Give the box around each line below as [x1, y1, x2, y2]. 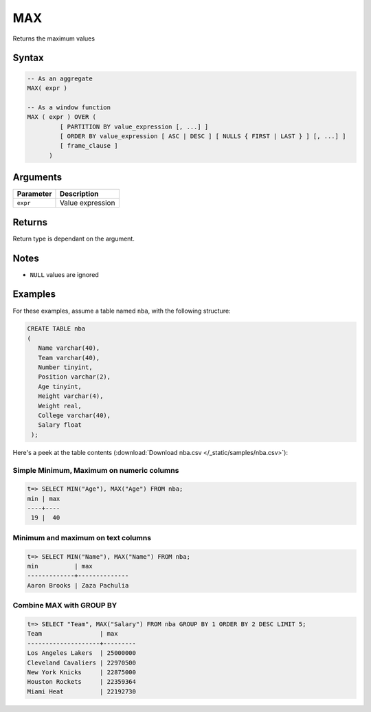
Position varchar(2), [38, 373, 111, 381]
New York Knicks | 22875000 [27, 668, 137, 676]
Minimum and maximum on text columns [12, 533, 151, 542]
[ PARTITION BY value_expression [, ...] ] [59, 122, 209, 131]
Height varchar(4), [38, 392, 104, 400]
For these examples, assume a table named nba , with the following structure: [12, 307, 231, 315]
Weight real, [38, 402, 82, 410]
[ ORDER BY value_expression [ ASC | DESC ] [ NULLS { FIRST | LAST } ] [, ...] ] [59, 132, 346, 140]
